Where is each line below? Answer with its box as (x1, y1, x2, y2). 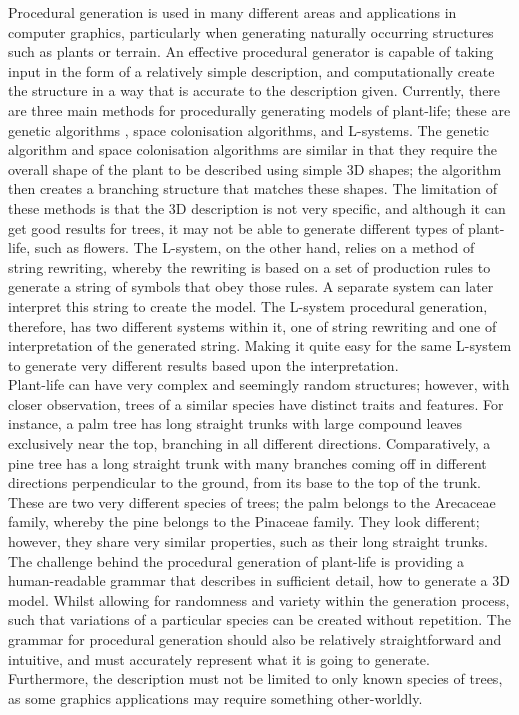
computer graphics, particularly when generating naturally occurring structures (8, 21, 494, 42)
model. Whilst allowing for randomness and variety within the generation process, (8, 589, 510, 610)
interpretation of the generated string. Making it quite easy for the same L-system (8, 335, 512, 356)
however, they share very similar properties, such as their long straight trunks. (8, 531, 489, 552)
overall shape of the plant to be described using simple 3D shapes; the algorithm (8, 158, 502, 179)
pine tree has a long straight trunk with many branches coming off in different (8, 452, 487, 473)
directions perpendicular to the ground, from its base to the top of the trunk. (8, 472, 482, 493)
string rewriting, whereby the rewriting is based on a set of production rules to (8, 256, 491, 277)
